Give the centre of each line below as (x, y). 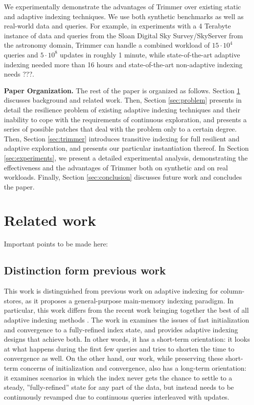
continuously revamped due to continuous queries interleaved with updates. (117, 396)
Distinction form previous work (85, 270)
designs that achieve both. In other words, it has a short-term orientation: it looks (127, 339)
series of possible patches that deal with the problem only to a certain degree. (120, 129)
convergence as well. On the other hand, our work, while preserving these (114, 358)
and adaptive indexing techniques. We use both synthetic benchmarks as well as (124, 16)
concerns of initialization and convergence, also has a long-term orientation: (133, 367)
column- (232, 291)
